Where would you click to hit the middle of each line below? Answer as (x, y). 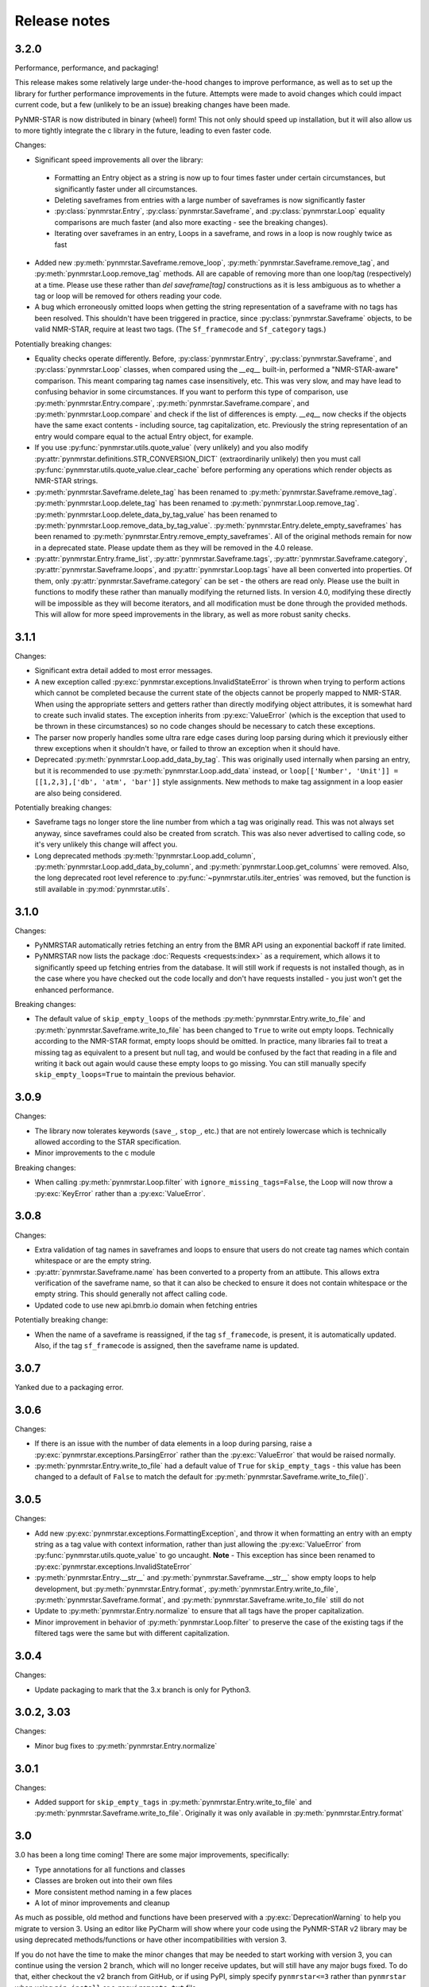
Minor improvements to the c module (95, 1153)
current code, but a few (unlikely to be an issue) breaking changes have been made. (153, 105)
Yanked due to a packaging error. (69, 1387)
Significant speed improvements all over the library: (119, 160)
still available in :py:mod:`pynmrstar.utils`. (102, 889)
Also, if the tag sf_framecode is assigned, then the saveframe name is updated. (167, 1346)
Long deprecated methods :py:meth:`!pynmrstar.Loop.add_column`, (145, 855)
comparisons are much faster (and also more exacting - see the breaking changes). (191, 222)
